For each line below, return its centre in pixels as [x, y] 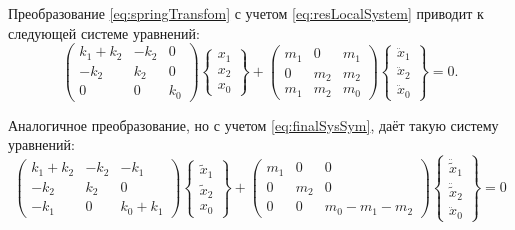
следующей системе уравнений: [104, 32]
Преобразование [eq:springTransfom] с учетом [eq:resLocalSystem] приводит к [246, 13]
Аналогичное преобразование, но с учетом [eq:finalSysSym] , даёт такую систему [253, 124]
